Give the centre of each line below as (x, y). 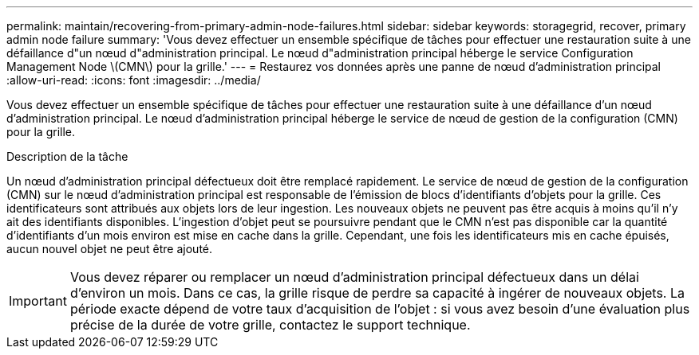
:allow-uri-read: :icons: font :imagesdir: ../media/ (134, 80)
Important (38, 301)
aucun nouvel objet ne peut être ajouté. (110, 249)
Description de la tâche (67, 156)
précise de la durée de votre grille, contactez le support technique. (270, 325)
